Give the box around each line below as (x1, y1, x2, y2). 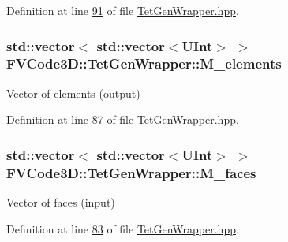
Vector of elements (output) (6, 84, 140, 101)
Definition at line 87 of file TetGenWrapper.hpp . (6, 111, 239, 128)
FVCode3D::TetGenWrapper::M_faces (6, 162, 256, 182)
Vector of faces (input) (6, 194, 115, 210)
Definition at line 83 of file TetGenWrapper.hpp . (6, 220, 239, 236)
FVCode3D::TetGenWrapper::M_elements (6, 54, 282, 73)
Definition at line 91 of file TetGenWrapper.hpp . (6, 2, 239, 18)
